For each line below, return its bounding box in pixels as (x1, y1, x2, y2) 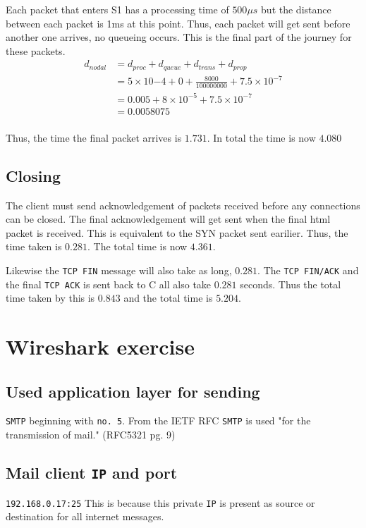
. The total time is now (87, 239, 188, 254)
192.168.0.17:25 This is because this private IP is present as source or (6, 495, 315, 510)
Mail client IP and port (6, 462, 178, 484)
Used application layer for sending (6, 380, 260, 402)
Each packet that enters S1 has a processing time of (6, 2, 229, 16)
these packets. (6, 43, 66, 58)
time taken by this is (6, 290, 95, 305)
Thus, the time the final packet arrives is (6, 130, 182, 145)
